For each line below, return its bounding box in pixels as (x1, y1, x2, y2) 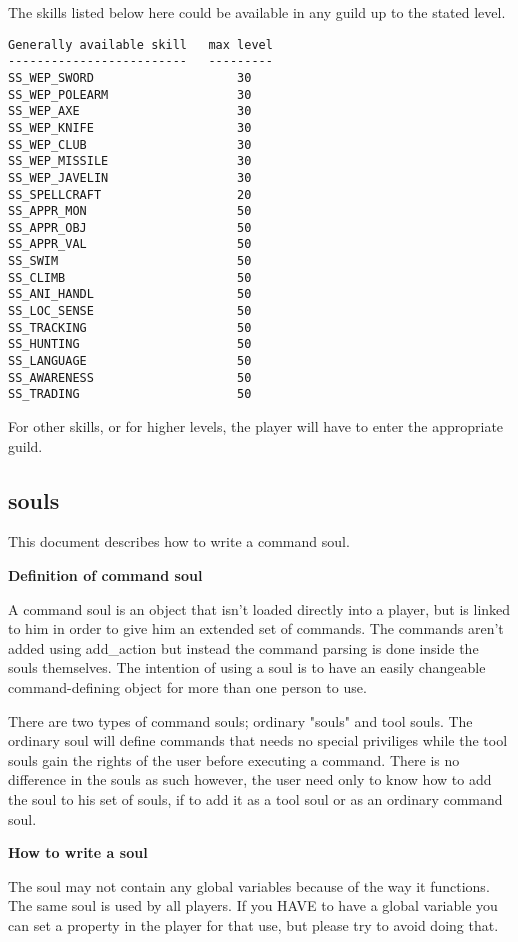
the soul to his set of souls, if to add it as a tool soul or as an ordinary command (8, 788, 503, 809)
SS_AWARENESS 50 (8, 370, 252, 385)
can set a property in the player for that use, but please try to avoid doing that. (8, 914, 499, 935)
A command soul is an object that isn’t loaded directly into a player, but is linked (8, 598, 511, 619)
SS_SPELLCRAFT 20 (8, 187, 252, 202)
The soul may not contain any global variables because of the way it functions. (8, 875, 490, 896)
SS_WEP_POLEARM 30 (8, 87, 252, 102)
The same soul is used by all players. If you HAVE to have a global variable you (8, 895, 498, 916)
